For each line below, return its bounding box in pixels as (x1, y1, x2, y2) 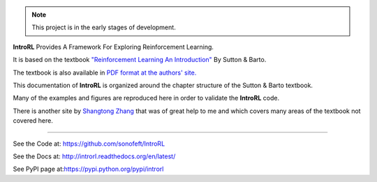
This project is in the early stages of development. (31, 23, 176, 31)
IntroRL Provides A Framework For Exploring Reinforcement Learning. (13, 43, 214, 51)
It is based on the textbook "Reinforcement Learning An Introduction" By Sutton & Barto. (13, 56, 267, 64)
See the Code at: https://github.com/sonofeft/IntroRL (13, 139, 165, 148)
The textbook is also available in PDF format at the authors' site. (13, 68, 197, 77)
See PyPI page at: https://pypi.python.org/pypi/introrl (13, 165, 164, 174)
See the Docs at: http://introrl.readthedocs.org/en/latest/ (13, 152, 176, 160)
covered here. (13, 116, 54, 125)
